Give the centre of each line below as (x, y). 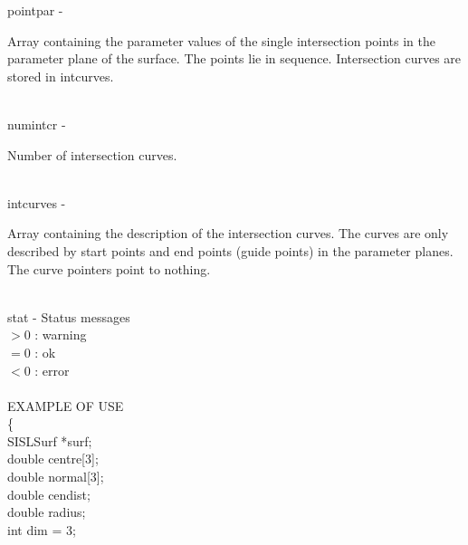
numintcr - (37, 124)
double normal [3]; (56, 477)
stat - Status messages (69, 316)
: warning (61, 335)
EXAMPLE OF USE (66, 405)
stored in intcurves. (61, 76)
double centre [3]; (53, 459)
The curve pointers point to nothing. (109, 268)
